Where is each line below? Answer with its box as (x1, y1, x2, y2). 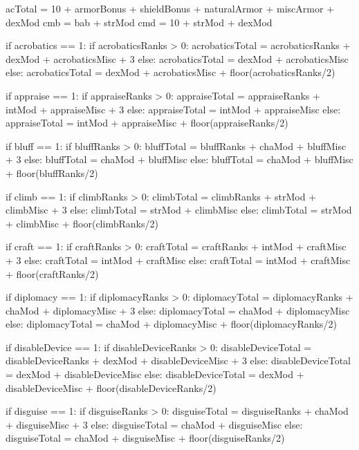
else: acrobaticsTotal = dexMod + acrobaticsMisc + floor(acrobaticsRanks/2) (6, 65, 335, 79)
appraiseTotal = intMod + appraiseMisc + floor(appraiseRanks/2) (6, 115, 288, 130)
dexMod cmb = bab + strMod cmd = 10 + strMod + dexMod (6, 15, 273, 29)
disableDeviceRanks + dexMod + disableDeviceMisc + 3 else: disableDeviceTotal (6, 353, 351, 368)
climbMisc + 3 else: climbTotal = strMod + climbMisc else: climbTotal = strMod (6, 203, 352, 217)
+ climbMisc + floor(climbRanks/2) (6, 216, 158, 230)
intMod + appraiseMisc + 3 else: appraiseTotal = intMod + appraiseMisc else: (6, 102, 341, 116)
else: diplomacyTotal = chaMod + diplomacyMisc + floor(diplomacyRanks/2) (6, 317, 337, 331)
